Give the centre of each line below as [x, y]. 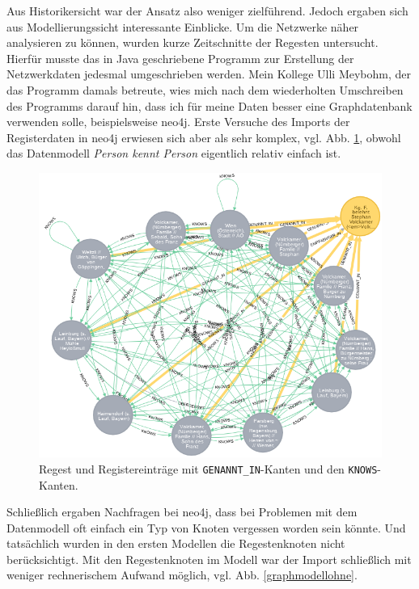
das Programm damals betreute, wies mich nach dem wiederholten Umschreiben [205, 89]
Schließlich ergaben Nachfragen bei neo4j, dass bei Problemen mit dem [182, 512]
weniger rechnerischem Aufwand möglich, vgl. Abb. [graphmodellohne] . [182, 575]
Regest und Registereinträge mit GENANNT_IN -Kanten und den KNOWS [208, 468]
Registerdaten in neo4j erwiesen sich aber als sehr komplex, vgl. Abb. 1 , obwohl [204, 137]
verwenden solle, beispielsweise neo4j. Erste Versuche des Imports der [178, 122]
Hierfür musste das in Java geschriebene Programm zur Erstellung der [180, 58]
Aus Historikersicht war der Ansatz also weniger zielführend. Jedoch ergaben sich [207, 11]
